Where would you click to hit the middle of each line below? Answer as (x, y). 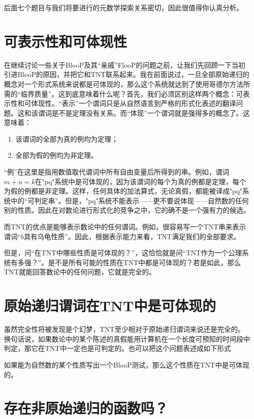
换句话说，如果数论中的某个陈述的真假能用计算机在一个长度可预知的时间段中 (127, 338)
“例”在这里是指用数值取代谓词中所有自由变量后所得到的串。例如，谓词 (117, 172)
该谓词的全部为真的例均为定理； (67, 138)
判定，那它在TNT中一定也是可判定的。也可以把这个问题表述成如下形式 (117, 348)
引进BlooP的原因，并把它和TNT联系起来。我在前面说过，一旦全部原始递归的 (127, 74)
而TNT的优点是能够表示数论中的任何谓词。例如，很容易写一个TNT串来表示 (125, 227)
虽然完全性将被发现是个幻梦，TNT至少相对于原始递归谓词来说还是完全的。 (124, 329)
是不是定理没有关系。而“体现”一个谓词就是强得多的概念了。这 (151, 112)
